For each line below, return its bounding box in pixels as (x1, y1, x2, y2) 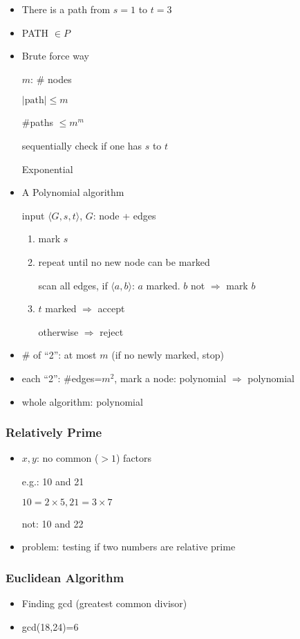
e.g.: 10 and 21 (21, 474, 84, 488)
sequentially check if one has (21, 138, 142, 152)
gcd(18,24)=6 (21, 619, 79, 633)
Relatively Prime (6, 424, 102, 441)
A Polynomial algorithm (21, 185, 124, 199)
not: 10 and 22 (21, 516, 84, 530)
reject (100, 324, 124, 339)
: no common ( (36, 451, 99, 465)
